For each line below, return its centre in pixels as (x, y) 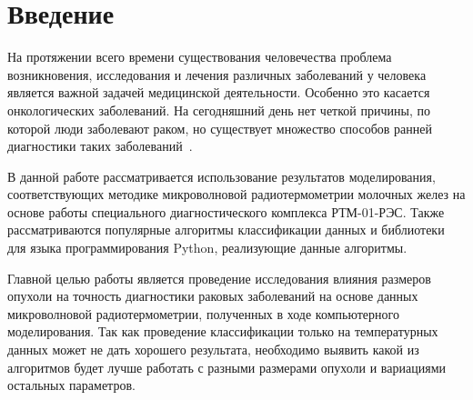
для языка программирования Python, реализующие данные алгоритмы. (207, 248)
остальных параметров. (71, 385)
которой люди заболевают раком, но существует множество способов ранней (220, 128)
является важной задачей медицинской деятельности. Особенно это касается (219, 92)
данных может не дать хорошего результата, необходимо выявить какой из (213, 350)
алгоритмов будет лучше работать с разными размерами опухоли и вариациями (226, 367)
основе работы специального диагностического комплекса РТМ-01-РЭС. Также (226, 211)
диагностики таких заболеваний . (100, 146)
